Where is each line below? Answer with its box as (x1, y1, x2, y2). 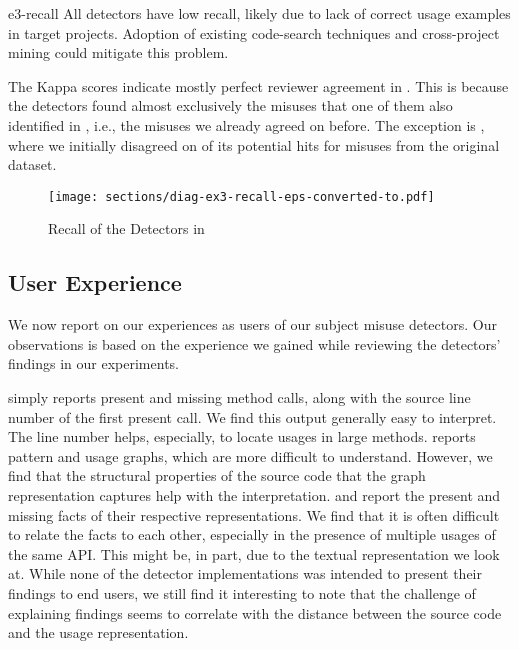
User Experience (8, 267, 182, 298)
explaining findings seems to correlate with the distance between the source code (8, 602, 502, 623)
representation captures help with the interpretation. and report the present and (8, 484, 501, 505)
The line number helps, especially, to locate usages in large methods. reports (8, 426, 476, 447)
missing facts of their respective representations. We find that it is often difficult (8, 504, 500, 525)
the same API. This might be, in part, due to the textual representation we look (8, 543, 500, 564)
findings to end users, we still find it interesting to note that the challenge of (8, 582, 476, 603)
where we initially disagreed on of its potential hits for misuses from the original (8, 134, 500, 155)
